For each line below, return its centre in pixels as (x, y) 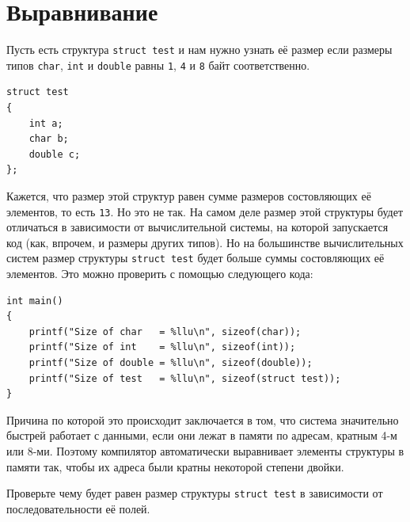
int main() (35, 301)
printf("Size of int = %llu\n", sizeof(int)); (162, 347)
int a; (46, 123)
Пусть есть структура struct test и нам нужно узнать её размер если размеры (199, 50)
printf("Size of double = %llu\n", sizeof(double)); (171, 363)
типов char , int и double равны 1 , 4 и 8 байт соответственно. (158, 65)
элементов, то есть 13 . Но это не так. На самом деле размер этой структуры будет (205, 211)
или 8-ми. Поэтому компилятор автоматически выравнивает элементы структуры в (205, 451)
